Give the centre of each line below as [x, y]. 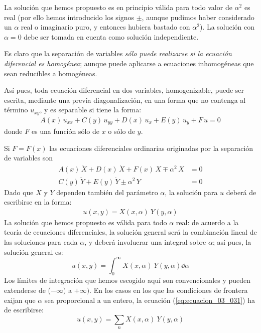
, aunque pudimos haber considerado [198, 17]
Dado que [19, 192]
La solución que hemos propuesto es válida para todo [86, 222]
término [16, 110]
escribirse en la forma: [38, 202]
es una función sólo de [66, 131]
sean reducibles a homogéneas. [51, 73]
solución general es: [34, 252]
